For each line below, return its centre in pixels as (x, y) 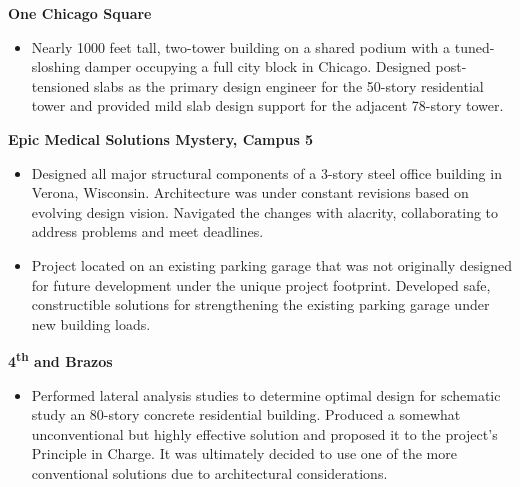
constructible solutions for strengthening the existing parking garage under (260, 304)
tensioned (60, 85)
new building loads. (91, 323)
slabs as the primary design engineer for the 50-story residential (289, 85)
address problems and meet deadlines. (147, 231)
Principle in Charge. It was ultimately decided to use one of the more (244, 453)
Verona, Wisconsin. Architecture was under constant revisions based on (250, 192)
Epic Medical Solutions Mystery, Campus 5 (161, 138)
